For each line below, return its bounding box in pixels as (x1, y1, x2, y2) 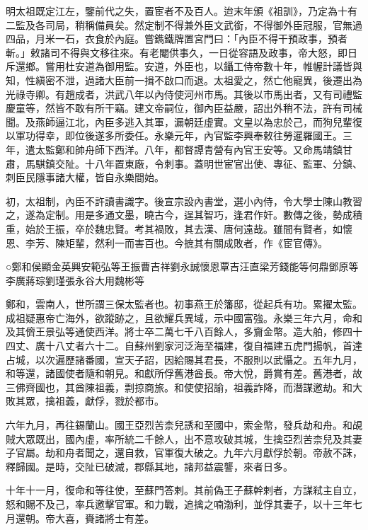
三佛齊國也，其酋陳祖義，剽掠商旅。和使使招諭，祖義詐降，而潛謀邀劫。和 (6, 379, 352, 394)
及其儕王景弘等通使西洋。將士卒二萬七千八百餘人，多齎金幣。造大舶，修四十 (6, 324, 362, 339)
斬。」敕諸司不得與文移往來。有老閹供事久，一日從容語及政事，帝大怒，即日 (6, 45, 357, 59)
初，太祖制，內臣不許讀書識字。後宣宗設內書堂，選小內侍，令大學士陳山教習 (6, 193, 362, 208)
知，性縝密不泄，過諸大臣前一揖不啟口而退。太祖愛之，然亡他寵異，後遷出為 (6, 72, 362, 87)
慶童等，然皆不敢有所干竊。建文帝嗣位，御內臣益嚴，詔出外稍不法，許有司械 (6, 100, 362, 115)
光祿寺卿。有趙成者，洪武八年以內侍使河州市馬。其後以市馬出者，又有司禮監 (6, 86, 362, 101)
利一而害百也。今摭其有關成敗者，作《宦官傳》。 (104, 235, 328, 250)
